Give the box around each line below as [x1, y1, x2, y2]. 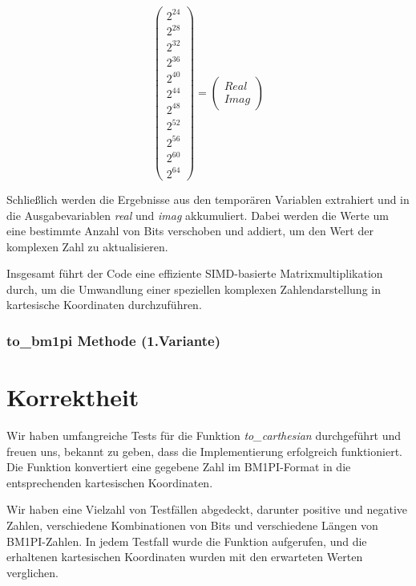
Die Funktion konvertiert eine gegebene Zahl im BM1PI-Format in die [6, 458, 351, 475]
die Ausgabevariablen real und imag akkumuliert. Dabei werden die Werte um [6, 206, 389, 223]
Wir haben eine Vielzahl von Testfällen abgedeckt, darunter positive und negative [6, 501, 408, 518]
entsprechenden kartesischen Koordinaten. [6, 474, 213, 490]
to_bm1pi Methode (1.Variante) [6, 330, 220, 350]
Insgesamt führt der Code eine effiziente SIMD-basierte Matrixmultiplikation [6, 265, 383, 282]
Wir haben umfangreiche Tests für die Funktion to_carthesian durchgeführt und [6, 427, 402, 444]
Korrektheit [6, 380, 139, 413]
